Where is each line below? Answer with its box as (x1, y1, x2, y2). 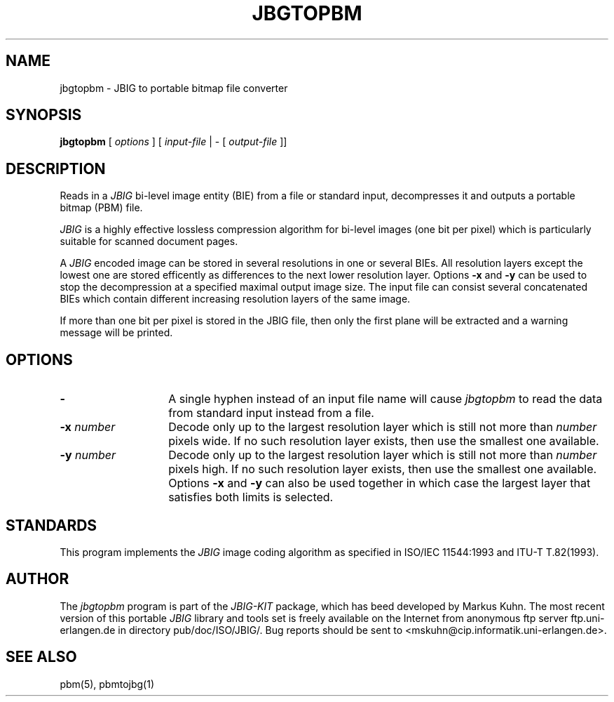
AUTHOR (6, 570, 69, 588)
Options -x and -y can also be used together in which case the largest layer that (168, 476, 591, 491)
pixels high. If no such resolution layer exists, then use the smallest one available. (168, 462, 597, 477)
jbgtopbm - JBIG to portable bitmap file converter (60, 81, 288, 94)
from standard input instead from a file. (168, 406, 374, 420)
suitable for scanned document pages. (60, 235, 238, 248)
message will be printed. (60, 326, 173, 339)
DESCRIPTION (6, 159, 106, 178)
